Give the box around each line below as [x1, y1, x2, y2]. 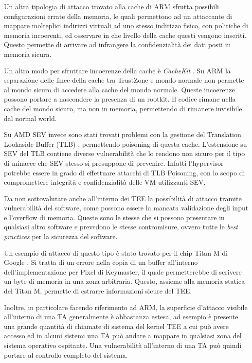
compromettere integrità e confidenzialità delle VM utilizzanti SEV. [4, 177, 206, 187]
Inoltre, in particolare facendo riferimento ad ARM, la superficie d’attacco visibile [4, 302, 248, 312]
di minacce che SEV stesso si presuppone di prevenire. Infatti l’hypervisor [4, 157, 224, 168]
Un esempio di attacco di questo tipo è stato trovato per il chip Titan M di [4, 247, 228, 258]
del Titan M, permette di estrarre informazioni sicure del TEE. [4, 286, 192, 296]
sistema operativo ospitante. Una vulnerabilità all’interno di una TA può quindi [4, 340, 242, 350]
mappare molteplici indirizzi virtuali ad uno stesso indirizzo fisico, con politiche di [4, 20, 248, 31]
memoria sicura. [4, 49, 52, 59]
